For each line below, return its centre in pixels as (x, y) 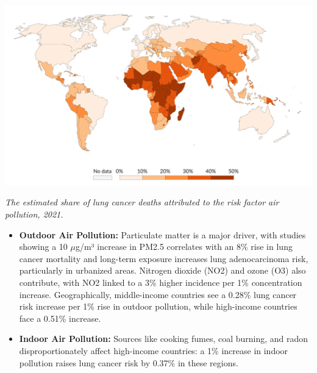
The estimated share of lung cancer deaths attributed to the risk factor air (142, 202)
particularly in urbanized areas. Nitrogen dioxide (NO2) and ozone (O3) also (162, 270)
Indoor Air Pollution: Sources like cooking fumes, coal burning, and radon (164, 339)
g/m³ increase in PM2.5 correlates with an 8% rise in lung (184, 247)
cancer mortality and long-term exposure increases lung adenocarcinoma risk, (164, 258)
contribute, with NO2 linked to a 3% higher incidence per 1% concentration (161, 282)
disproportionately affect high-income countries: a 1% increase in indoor (154, 350)
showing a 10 (43, 247)
